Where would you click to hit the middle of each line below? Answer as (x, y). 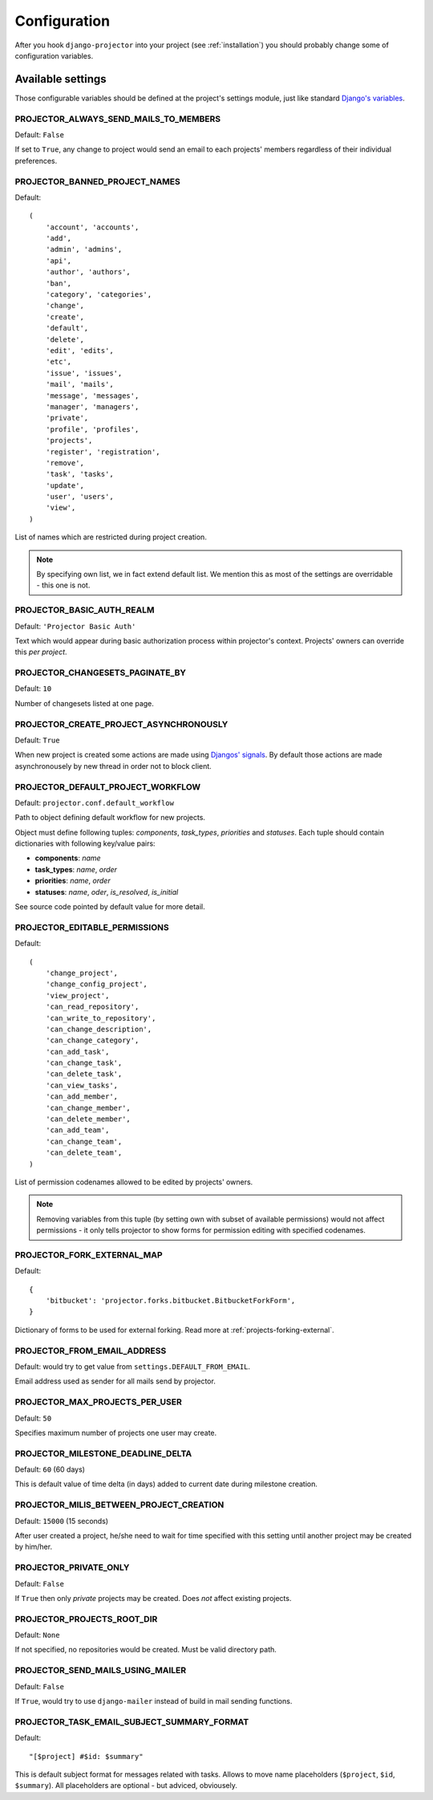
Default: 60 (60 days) (50, 1469)
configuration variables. (54, 55)
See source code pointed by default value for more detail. (110, 907)
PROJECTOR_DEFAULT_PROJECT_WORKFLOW (108, 786)
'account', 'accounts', (92, 227)
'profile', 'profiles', (92, 429)
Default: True (37, 740)
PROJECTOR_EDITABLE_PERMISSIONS (92, 927)
